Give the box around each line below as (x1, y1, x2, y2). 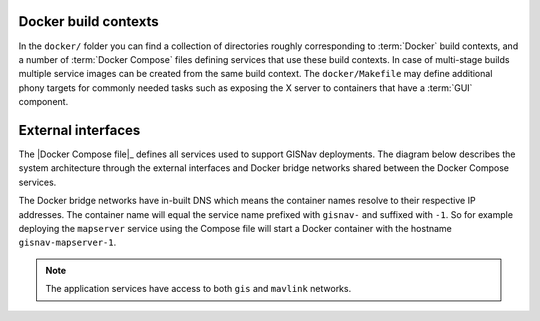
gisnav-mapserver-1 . (18, 236, 117, 249)
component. (18, 96, 69, 108)
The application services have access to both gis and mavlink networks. (45, 283, 352, 295)
